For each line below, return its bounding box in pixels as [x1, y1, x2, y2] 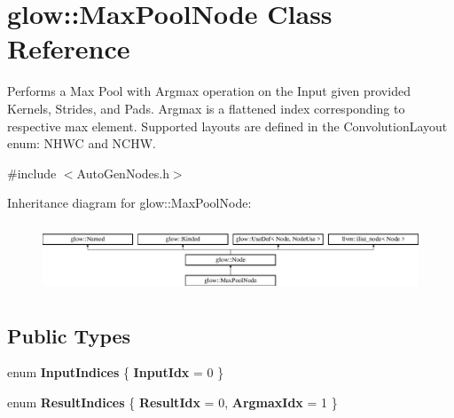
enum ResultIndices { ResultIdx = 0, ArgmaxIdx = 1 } [7, 392, 338, 411]
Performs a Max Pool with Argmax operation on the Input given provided [7, 82, 411, 100]
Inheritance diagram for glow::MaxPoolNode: [7, 193, 252, 212]
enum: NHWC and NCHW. [7, 134, 156, 153]
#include [7, 163, 57, 182]
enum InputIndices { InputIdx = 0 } [7, 363, 224, 382]
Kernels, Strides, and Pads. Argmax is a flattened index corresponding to [7, 99, 405, 117]
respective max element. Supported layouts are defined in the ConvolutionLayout [7, 116, 448, 135]
